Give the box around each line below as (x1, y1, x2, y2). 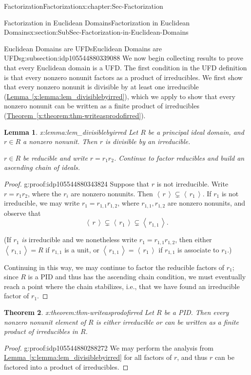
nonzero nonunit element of (4, 316, 86, 327)
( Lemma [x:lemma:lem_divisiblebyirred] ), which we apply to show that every (4, 91, 235, 101)
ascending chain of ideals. (4, 162, 80, 172)
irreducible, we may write (4, 198, 80, 208)
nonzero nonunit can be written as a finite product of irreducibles (4, 101, 199, 111)
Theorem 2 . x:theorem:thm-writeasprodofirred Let (4, 307, 154, 317)
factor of (4, 291, 29, 301)
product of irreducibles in (4, 326, 78, 336)
